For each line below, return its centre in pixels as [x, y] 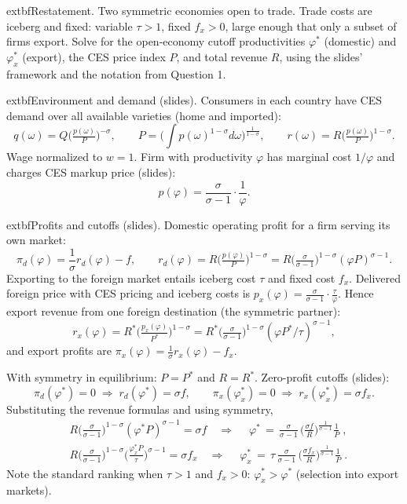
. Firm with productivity [193, 157]
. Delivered [375, 278]
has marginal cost [309, 157]
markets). [29, 490]
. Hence [356, 293]
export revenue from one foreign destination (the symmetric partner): [174, 311]
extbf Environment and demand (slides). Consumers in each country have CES [194, 100]
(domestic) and [360, 41]
